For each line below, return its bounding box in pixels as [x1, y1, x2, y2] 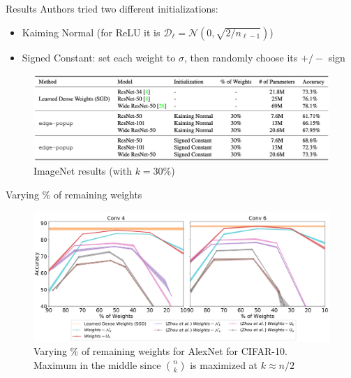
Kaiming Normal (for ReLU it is [22, 24, 160, 39]
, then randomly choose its [184, 50, 298, 64]
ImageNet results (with [33, 163, 132, 178]
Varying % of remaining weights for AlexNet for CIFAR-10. [33, 344, 287, 358]
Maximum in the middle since [33, 357, 161, 372]
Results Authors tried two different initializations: [6, 1, 218, 15]
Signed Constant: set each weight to [22, 50, 176, 64]
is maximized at [190, 357, 258, 372]
